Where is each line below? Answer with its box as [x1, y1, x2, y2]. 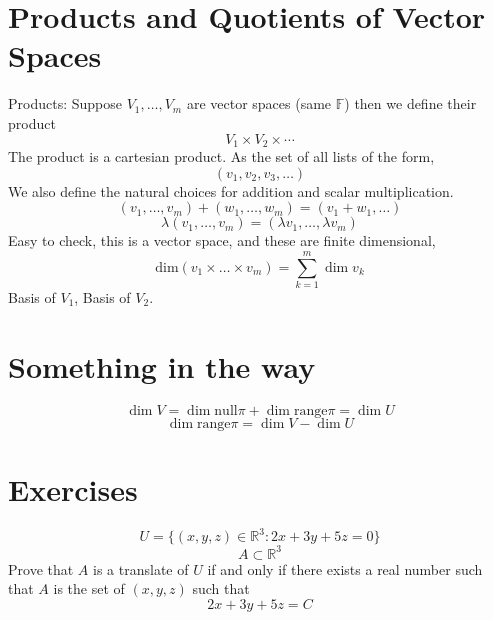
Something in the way [8, 345, 316, 386]
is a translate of [93, 558, 189, 579]
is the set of [53, 578, 125, 599]
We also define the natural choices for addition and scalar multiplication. [8, 180, 454, 201]
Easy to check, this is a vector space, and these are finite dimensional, [8, 230, 436, 251]
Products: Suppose [8, 93, 122, 114]
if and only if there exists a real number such [207, 558, 483, 579]
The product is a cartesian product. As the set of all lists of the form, [8, 145, 435, 166]
